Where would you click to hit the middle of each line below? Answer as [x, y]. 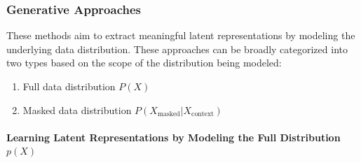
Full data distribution [69, 86]
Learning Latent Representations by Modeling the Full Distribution [173, 137]
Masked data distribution [77, 109]
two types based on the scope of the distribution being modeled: [144, 63]
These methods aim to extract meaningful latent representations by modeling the [181, 35]
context [203, 114]
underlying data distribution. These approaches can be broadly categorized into [177, 49]
